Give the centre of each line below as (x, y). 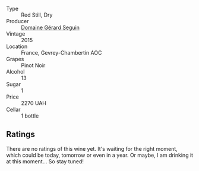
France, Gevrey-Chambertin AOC (61, 53)
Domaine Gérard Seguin (50, 27)
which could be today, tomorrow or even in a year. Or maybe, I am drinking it (100, 155)
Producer (18, 21)
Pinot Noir (33, 65)
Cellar (13, 110)
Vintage (16, 34)
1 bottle (30, 116)
